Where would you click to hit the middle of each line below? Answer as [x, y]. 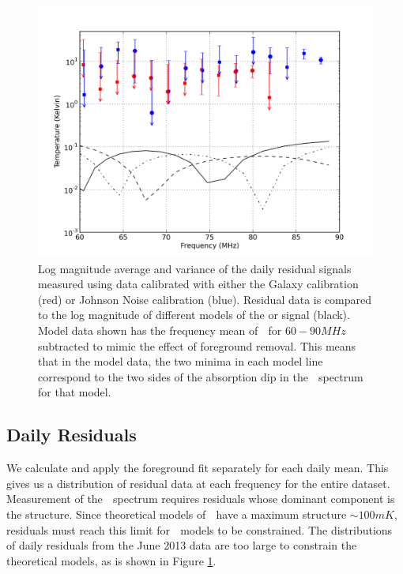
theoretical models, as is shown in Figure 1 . [111, 560]
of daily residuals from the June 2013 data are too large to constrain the [182, 545]
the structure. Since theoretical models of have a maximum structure [177, 514]
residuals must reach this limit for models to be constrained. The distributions [200, 529]
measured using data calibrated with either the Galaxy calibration [198, 284]
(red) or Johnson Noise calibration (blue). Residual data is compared [205, 299]
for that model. [75, 392]
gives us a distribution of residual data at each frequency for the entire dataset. [198, 483]
